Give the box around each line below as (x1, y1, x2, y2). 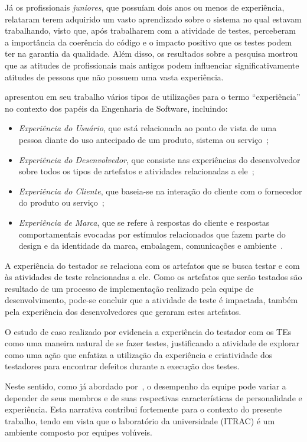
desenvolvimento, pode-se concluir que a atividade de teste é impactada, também (5, 294, 298, 306)
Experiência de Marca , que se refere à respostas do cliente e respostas (18, 216, 270, 228)
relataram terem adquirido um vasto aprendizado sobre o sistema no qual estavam (5, 12, 302, 25)
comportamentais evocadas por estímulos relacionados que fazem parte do (18, 227, 286, 240)
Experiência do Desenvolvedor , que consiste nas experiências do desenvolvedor (18, 153, 301, 165)
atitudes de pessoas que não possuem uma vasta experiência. (5, 70, 224, 83)
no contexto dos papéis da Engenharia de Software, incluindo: (5, 102, 228, 114)
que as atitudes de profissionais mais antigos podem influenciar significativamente (5, 58, 299, 71)
